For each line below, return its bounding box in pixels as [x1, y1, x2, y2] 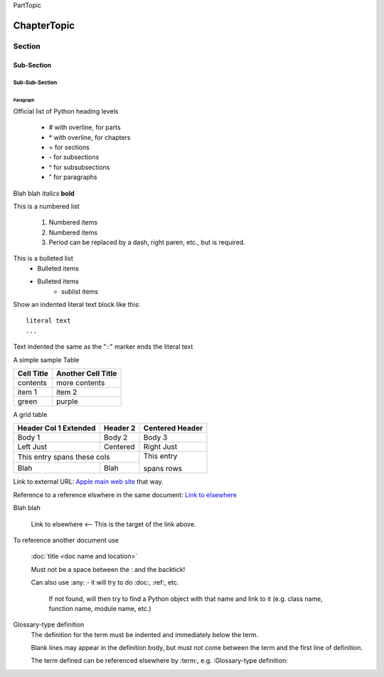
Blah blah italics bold [13, 189, 75, 197]
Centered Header [143, 423, 203, 433]
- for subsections [48, 153, 100, 161]
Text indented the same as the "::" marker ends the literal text [13, 342, 193, 351]
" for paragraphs [48, 173, 97, 181]
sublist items [61, 287, 99, 296]
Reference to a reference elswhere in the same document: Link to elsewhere [13, 490, 238, 499]
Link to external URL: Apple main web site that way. [13, 477, 164, 486]
